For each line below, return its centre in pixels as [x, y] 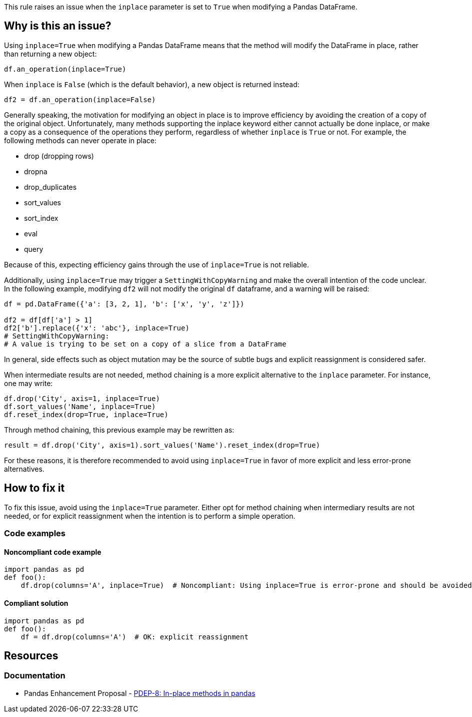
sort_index [41, 218]
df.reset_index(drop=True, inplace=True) [86, 414]
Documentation [35, 676]
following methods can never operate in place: [80, 140]
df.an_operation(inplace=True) [65, 69]
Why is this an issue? [58, 26]
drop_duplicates [50, 187]
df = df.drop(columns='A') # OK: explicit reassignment [134, 637]
